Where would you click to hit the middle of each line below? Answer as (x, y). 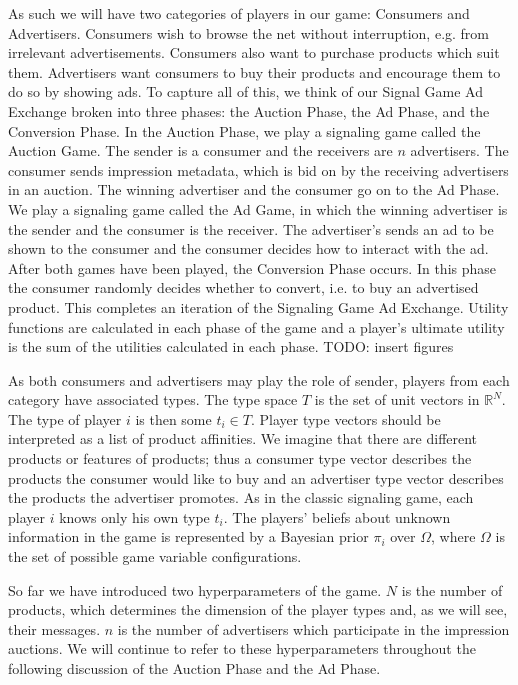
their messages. (54, 628)
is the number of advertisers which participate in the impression (313, 628)
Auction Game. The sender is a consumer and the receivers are (200, 150)
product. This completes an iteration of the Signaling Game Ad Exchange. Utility (258, 306)
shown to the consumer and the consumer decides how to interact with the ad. (248, 248)
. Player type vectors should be (345, 418)
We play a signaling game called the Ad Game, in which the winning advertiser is (258, 208)
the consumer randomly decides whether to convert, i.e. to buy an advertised (243, 287)
